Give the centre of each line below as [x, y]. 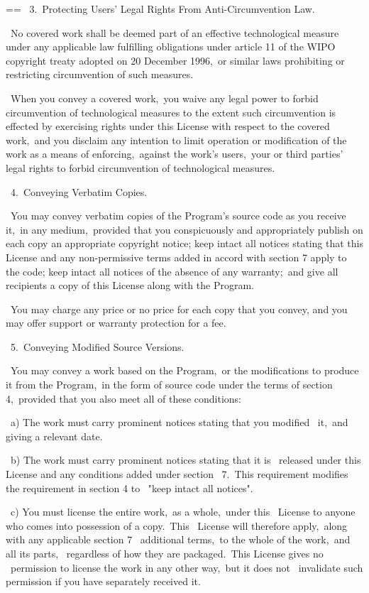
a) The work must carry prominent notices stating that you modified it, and [179, 422]
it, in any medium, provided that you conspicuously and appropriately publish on [184, 229]
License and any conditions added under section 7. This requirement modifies [177, 474]
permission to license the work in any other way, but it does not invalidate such [187, 567]
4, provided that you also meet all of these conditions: [123, 398]
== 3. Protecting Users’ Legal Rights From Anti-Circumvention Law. [160, 9]
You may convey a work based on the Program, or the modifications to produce [184, 370]
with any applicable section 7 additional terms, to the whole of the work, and [178, 539]
